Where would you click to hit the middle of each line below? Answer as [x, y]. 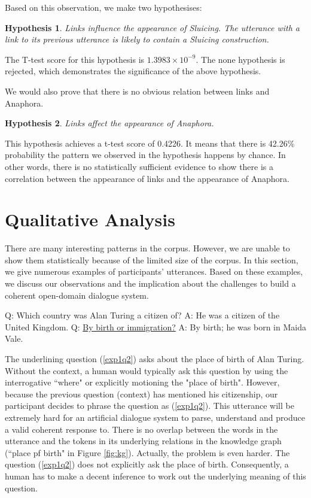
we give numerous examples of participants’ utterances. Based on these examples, [154, 271]
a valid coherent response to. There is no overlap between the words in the [141, 429]
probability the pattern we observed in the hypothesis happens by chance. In [145, 155]
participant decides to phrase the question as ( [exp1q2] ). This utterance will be [150, 406]
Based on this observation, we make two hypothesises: [103, 7]
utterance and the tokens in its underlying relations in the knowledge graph [143, 441]
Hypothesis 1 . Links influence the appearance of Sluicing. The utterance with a [153, 27]
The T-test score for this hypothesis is [75, 59]
